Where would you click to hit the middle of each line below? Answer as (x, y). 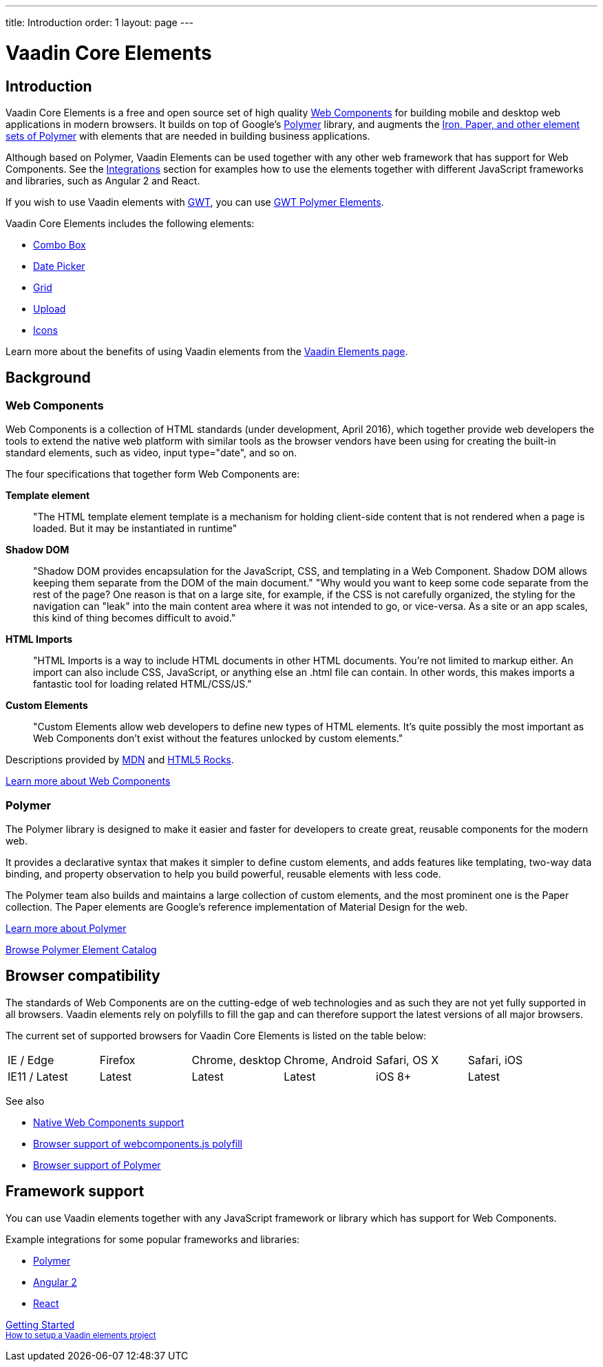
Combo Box (60, 244)
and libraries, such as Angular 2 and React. (103, 180)
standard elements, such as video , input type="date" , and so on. (151, 453)
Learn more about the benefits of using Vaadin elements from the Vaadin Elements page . (207, 351)
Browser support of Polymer (97, 1165)
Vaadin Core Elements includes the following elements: (130, 223)
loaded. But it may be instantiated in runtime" (135, 529)
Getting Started (40, 1324)
